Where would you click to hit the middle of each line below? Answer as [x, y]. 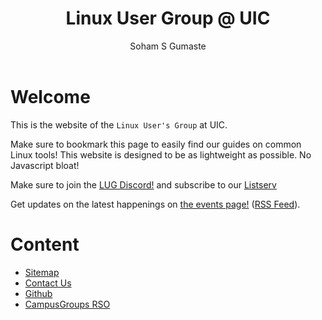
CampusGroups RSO [67, 304]
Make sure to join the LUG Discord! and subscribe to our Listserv [143, 184]
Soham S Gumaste [168, 46]
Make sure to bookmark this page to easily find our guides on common [156, 144]
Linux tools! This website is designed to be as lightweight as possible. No [161, 154]
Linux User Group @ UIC [168, 18]
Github [38, 293]
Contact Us [48, 283]
